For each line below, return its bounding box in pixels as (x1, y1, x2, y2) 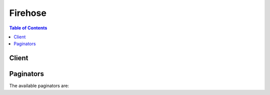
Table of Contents (9, 25, 47, 31)
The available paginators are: (9, 83, 69, 89)
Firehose (9, 7, 47, 18)
